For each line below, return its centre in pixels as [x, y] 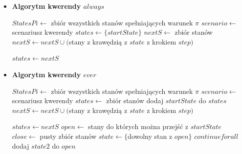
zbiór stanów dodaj [135, 100]
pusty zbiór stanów [68, 136]
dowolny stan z [150, 136]
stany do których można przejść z [138, 126]
